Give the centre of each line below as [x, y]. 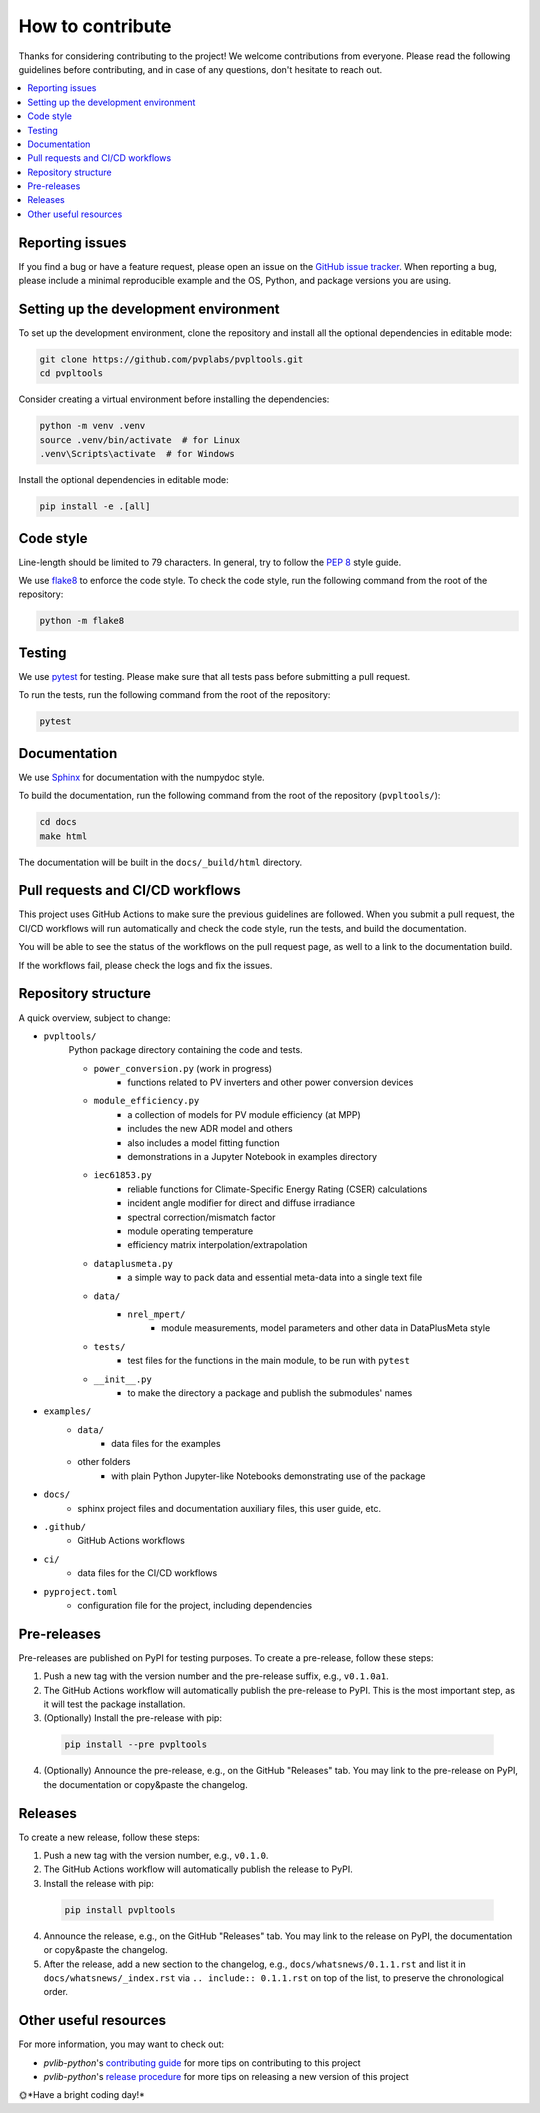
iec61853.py [122, 1175]
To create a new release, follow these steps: [109, 1837]
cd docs [58, 822]
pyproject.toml [81, 1591]
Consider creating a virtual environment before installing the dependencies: [174, 399]
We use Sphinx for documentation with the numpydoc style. [141, 777]
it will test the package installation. [114, 1704]
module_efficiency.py [146, 1101]
